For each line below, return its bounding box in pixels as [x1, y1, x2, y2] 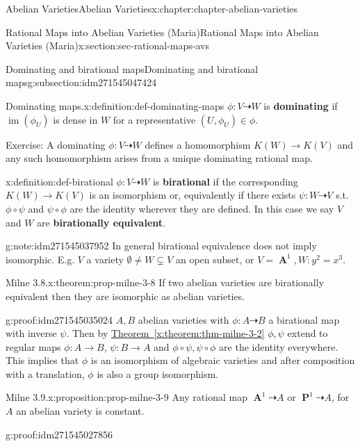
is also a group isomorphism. [97, 366, 218, 381]
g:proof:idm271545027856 [6, 427, 113, 441]
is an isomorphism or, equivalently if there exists [89, 188, 296, 202]
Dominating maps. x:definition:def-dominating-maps [6, 98, 224, 113]
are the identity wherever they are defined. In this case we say [69, 201, 334, 215]
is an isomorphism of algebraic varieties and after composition [90, 353, 355, 367]
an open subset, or [175, 251, 254, 266]
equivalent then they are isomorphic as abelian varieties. [6, 288, 245, 303]
